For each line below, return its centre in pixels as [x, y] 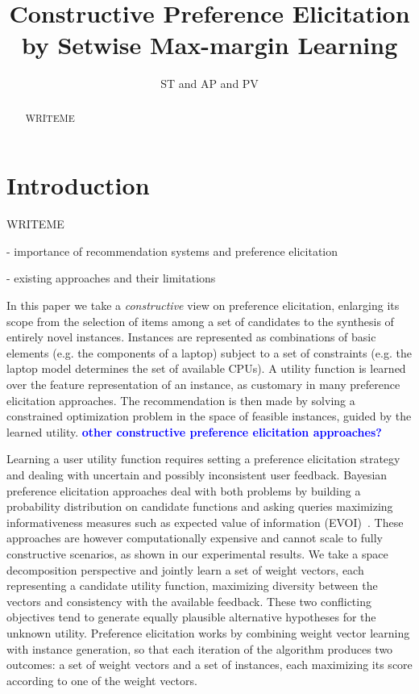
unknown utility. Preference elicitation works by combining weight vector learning [208, 632]
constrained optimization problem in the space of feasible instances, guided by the [209, 416]
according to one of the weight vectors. [102, 680]
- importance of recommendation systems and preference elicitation [172, 251]
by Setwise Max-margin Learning [209, 45]
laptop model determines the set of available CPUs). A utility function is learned [206, 368]
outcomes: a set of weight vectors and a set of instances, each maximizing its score [209, 665]
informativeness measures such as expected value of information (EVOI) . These [205, 522]
